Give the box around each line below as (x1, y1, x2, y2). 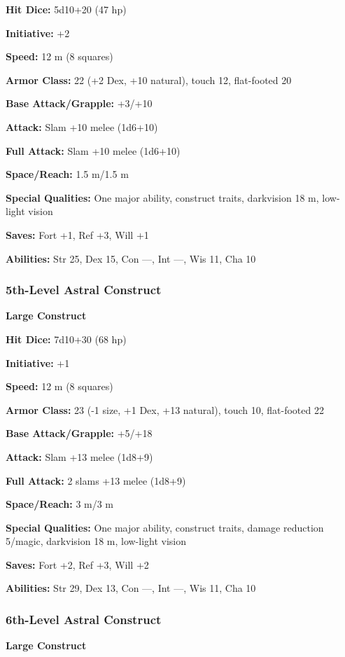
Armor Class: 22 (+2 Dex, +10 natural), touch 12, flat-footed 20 (6, 72, 292, 87)
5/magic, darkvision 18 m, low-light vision (6, 534, 187, 548)
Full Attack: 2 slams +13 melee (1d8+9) (6, 473, 186, 487)
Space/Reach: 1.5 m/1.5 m (6, 167, 129, 181)
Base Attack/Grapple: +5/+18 (6, 426, 153, 441)
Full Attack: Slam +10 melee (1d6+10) (6, 143, 181, 158)
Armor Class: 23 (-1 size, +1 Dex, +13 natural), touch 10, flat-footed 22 (6, 402, 324, 417)
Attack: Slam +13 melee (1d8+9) (6, 449, 153, 464)
